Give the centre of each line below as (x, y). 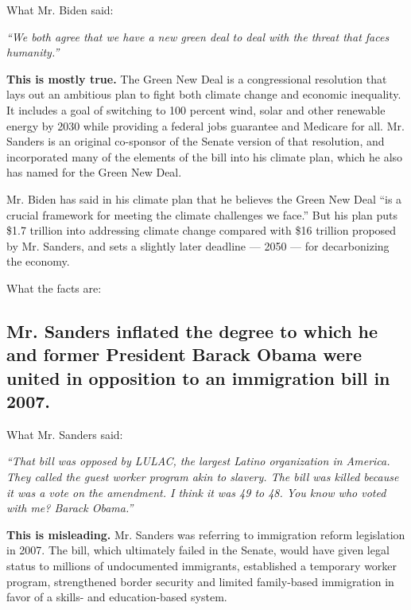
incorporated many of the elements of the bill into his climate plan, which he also (205, 156)
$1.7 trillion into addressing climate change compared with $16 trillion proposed (202, 230)
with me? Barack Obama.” (70, 508)
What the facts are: (54, 288)
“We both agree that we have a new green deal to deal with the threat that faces (198, 36)
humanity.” (33, 52)
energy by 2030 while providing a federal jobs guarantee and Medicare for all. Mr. (205, 125)
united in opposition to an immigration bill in (198, 377)
